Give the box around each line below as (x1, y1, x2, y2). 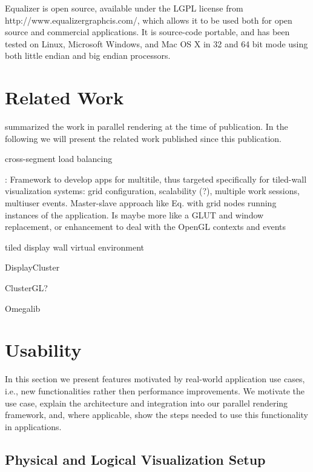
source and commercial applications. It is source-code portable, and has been (5, 25, 290, 38)
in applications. (5, 420, 62, 433)
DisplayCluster (5, 261, 60, 274)
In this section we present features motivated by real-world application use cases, (5, 373, 305, 385)
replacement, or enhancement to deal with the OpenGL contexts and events (5, 220, 286, 233)
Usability (5, 337, 82, 362)
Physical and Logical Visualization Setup (5, 450, 266, 468)
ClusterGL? (5, 282, 48, 294)
